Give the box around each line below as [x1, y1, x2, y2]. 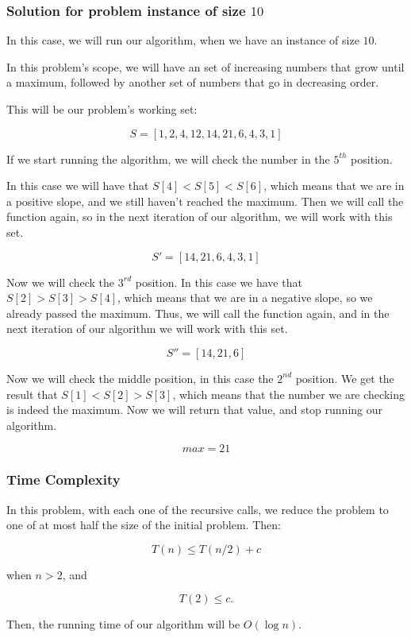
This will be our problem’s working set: [6, 101, 198, 117]
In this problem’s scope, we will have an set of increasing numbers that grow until [6, 58, 405, 75]
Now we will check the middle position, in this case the [6, 369, 274, 386]
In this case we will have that [6, 177, 149, 194]
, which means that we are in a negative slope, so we [117, 289, 373, 306]
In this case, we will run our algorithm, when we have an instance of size [6, 32, 359, 48]
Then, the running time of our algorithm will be [6, 616, 240, 632]
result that [6, 385, 58, 402]
